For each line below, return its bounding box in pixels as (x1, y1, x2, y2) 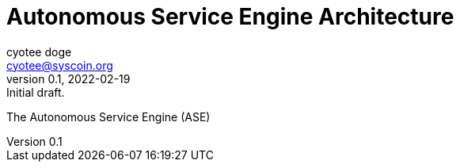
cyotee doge (6, 44, 72, 59)
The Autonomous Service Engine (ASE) (6, 109, 211, 124)
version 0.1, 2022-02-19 (6, 71, 131, 86)
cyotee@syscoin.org (6, 58, 113, 72)
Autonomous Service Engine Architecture (6, 3, 454, 30)
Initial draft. (6, 85, 65, 99)
